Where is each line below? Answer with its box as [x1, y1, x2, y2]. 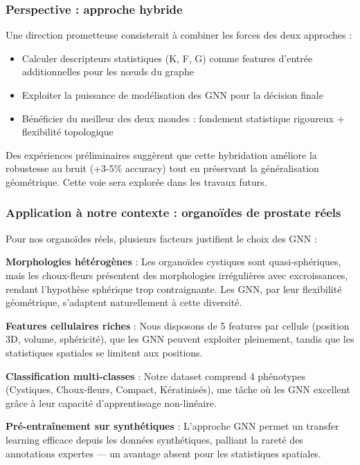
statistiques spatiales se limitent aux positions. [6, 345, 203, 359]
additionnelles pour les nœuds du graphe [21, 64, 194, 79]
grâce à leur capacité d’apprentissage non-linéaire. [6, 395, 217, 410]
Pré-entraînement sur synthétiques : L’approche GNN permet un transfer [6, 419, 339, 433]
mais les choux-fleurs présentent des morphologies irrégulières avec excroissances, [6, 267, 348, 282]
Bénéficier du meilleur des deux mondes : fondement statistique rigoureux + [21, 111, 345, 125]
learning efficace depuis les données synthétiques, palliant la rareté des [6, 432, 303, 446]
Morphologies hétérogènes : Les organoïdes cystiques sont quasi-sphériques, [6, 254, 341, 269]
